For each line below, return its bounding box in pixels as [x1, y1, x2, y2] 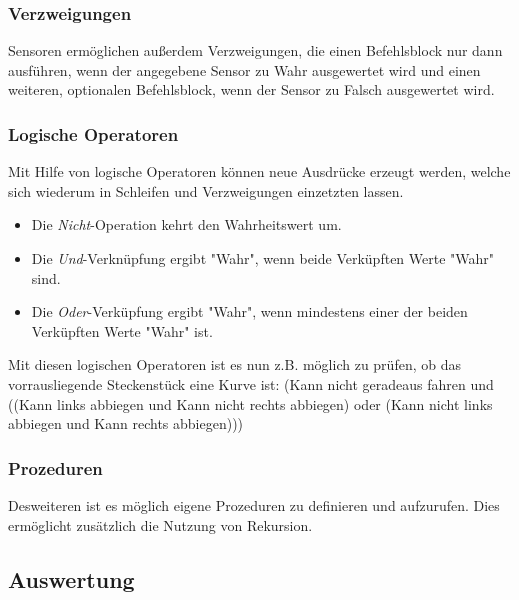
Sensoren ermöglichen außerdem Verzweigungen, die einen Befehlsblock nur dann [8, 40, 503, 61]
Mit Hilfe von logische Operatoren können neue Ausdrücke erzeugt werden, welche [8, 161, 511, 182]
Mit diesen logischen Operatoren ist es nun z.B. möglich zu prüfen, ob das [8, 354, 461, 375]
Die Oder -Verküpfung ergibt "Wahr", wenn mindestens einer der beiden [31, 301, 468, 322]
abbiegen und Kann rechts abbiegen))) [8, 413, 244, 434]
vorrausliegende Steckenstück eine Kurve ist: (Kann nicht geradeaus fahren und [8, 373, 494, 394]
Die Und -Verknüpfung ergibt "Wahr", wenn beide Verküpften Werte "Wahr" [31, 248, 495, 268]
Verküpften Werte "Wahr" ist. [31, 320, 213, 341]
